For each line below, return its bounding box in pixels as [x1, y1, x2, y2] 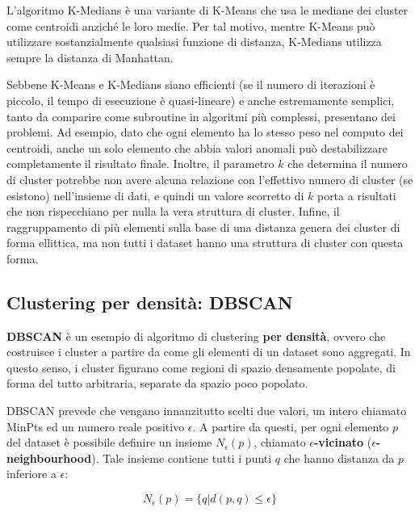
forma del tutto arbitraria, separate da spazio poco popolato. [6, 375, 308, 392]
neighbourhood [6, 449, 92, 466]
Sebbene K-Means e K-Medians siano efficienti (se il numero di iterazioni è [6, 76, 375, 93]
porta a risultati [316, 187, 396, 204]
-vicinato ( [314, 434, 372, 451]
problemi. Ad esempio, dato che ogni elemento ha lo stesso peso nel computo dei [6, 124, 404, 141]
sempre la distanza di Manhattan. [6, 48, 174, 65]
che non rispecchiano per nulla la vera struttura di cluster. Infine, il [6, 203, 340, 220]
